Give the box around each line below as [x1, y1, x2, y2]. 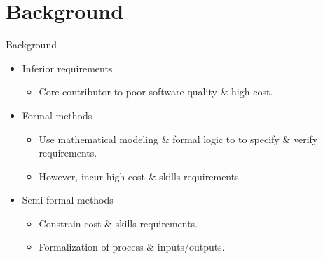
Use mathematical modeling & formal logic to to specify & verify [39, 131, 318, 146]
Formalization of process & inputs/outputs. [39, 239, 225, 254]
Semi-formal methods [22, 192, 114, 207]
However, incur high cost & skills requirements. [39, 168, 242, 183]
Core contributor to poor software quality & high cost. [39, 84, 273, 99]
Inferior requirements [22, 60, 113, 75]
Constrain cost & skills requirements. [39, 215, 198, 230]
